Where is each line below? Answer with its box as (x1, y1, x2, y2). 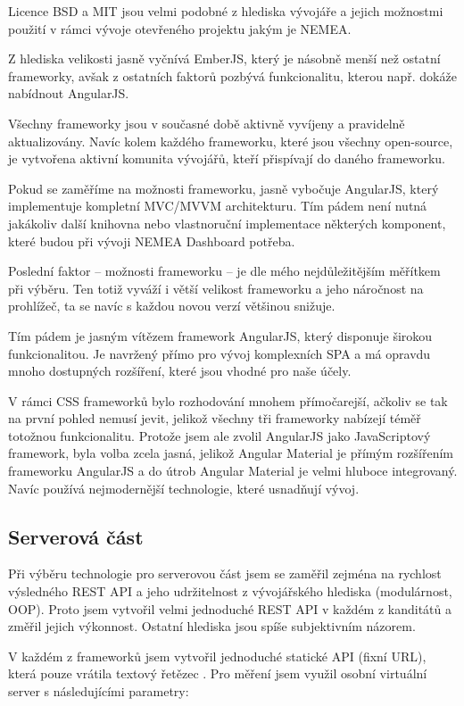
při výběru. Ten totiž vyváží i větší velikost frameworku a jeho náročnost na (8, 278, 424, 297)
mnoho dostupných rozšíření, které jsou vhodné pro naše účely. (8, 361, 352, 380)
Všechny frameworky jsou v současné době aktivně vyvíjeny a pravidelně (8, 113, 405, 132)
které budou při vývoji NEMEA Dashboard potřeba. (8, 231, 295, 250)
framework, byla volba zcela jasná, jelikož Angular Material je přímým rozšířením (8, 444, 453, 462)
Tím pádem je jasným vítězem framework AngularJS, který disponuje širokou (8, 326, 433, 345)
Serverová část (8, 522, 144, 550)
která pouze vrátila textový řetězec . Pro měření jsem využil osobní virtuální (8, 664, 427, 683)
